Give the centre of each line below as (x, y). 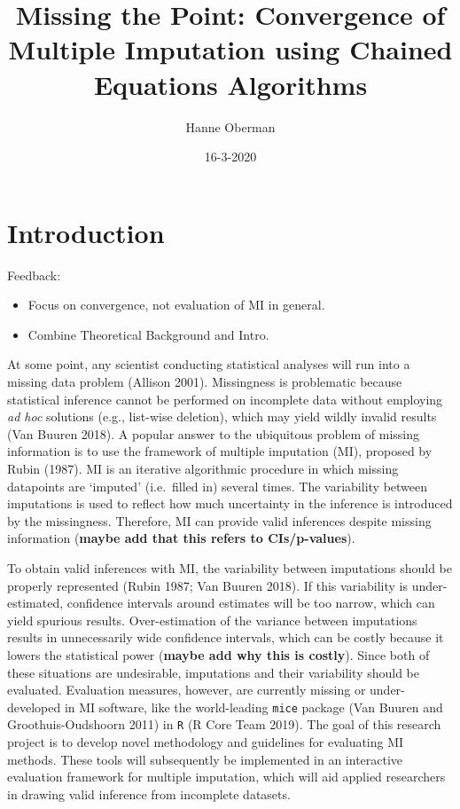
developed (34, 707)
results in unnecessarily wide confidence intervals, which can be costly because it (226, 637)
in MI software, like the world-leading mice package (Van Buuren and (253, 707)
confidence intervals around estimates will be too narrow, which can (251, 603)
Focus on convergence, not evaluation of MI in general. (176, 305)
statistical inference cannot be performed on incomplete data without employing (225, 399)
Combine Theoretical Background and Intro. (148, 334)
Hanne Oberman (230, 126)
